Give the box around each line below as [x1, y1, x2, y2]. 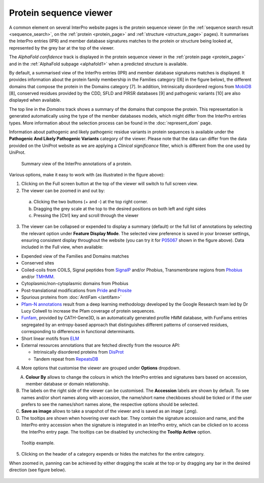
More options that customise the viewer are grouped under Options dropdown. [21, 365, 181, 371]
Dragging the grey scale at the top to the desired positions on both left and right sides [33, 206, 206, 212]
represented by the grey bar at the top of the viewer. [9, 45, 115, 51]
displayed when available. [9, 97, 61, 103]
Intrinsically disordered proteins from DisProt [33, 349, 124, 355]
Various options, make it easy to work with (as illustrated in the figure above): [9, 171, 165, 177]
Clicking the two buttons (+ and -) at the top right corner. [33, 199, 149, 205]
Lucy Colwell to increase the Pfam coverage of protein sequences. [21, 308, 155, 314]
